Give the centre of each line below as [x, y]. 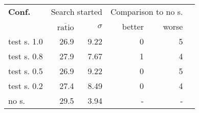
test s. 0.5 [26, 71]
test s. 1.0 [26, 41]
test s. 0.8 [26, 56]
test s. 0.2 [26, 86]
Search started [76, 12]
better [133, 26]
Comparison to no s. [147, 12]
